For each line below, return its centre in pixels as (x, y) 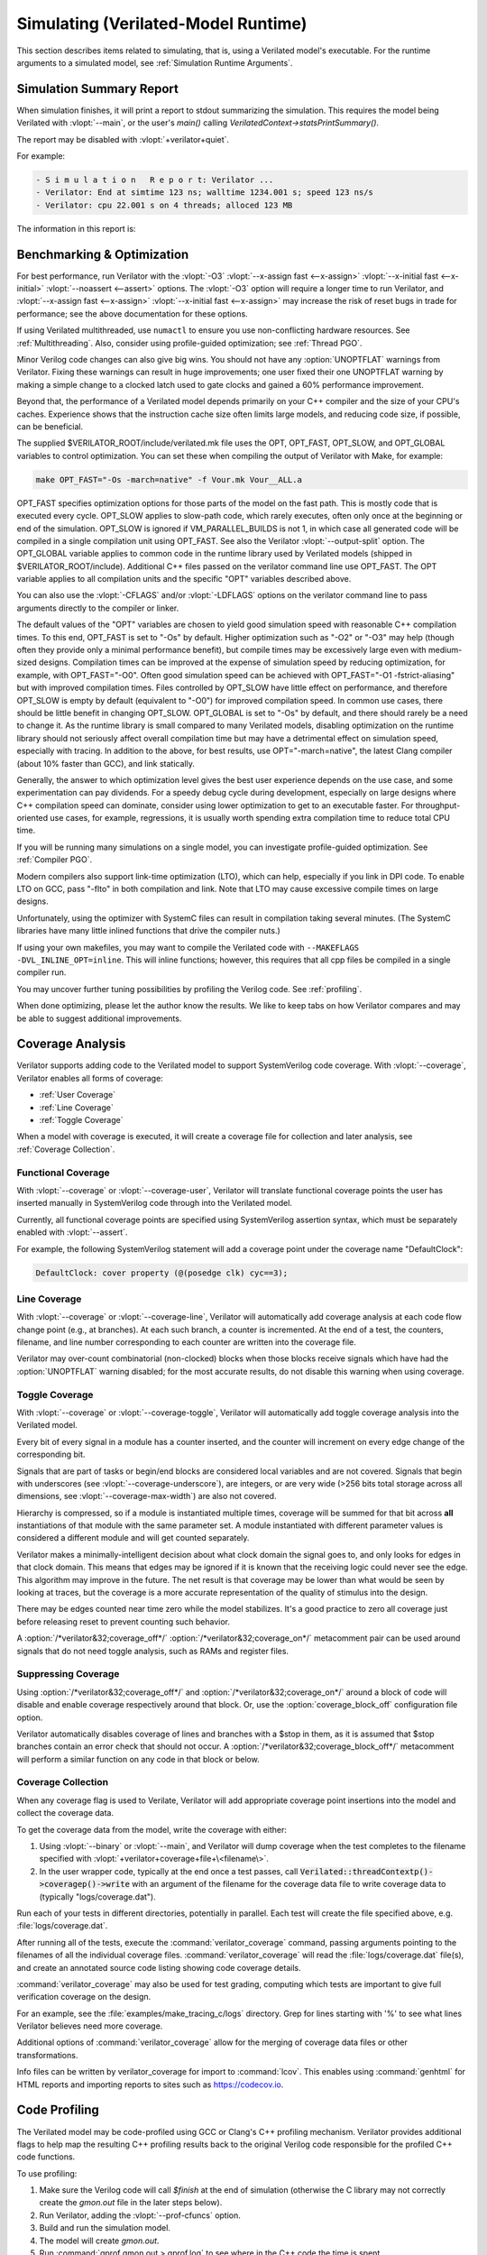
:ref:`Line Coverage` (77, 1107)
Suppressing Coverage (68, 1674)
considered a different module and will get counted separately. (133, 1538)
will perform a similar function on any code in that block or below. (138, 1759)
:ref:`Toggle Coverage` (81, 1120)
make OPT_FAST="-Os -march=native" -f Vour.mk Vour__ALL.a (169, 479)
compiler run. (41, 972)
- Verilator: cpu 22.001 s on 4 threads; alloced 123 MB (164, 205)
